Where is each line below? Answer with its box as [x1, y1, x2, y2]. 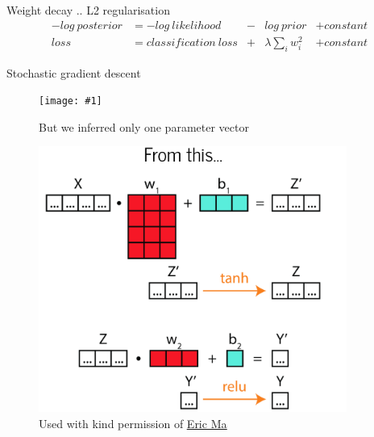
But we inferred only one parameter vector [39, 118, 249, 135]
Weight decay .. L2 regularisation [6, 2, 170, 18]
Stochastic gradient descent [6, 64, 141, 81]
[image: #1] [39, 95, 102, 107]
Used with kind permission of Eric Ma [39, 414, 227, 431]
